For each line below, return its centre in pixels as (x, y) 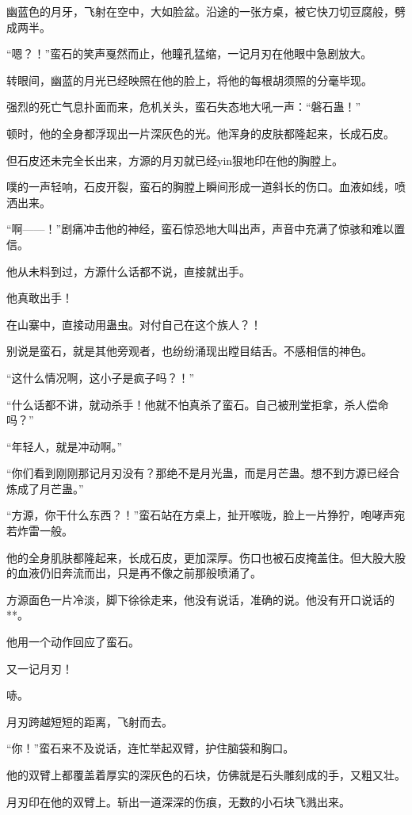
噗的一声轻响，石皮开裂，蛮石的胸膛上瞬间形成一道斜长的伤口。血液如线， (200, 187)
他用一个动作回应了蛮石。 (73, 642)
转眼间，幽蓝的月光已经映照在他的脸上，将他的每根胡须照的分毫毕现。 (189, 80)
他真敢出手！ (40, 298)
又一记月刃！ (40, 668)
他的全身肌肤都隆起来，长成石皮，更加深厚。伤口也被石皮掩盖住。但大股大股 (206, 557)
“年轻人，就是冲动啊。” (65, 446)
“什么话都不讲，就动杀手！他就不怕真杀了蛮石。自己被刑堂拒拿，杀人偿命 (198, 404)
